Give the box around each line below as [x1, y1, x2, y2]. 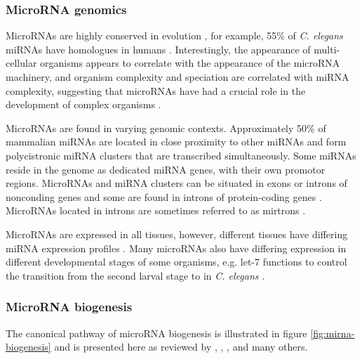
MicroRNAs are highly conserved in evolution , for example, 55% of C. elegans [6, 28, 343, 43]
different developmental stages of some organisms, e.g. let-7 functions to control [6, 254, 347, 269]
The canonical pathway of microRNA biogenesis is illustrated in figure [6, 325, 307, 340]
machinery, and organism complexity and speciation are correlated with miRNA [6, 70, 349, 84]
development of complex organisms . [6, 97, 161, 112]
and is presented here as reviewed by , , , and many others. [54, 339, 308, 354]
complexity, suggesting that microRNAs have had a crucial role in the [6, 83, 306, 98]
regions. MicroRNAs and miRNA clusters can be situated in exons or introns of [6, 176, 347, 190]
